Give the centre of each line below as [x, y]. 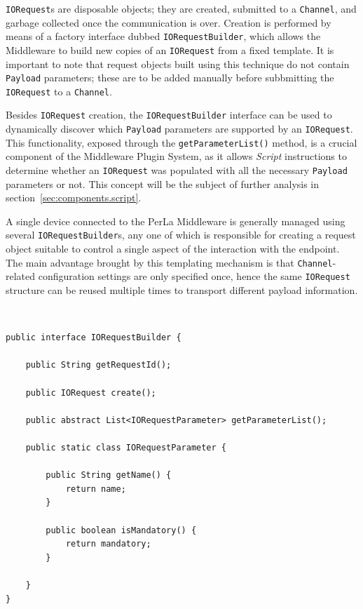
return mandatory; [108, 544]
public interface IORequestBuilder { [94, 338]
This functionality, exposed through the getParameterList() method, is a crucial [181, 142]
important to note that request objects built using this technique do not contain [178, 63]
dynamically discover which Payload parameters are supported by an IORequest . [179, 129]
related [21, 276]
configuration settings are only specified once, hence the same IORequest [194, 276]
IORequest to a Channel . [59, 91]
